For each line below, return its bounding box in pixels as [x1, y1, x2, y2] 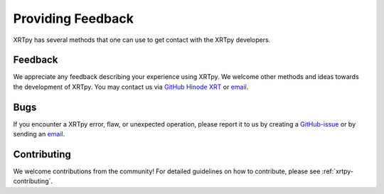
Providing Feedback [13, 11, 134, 26]
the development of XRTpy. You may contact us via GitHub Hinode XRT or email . [13, 82, 249, 91]
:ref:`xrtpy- [321, 167, 354, 176]
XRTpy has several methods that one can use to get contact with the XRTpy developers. [13, 36, 271, 44]
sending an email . [13, 130, 65, 139]
